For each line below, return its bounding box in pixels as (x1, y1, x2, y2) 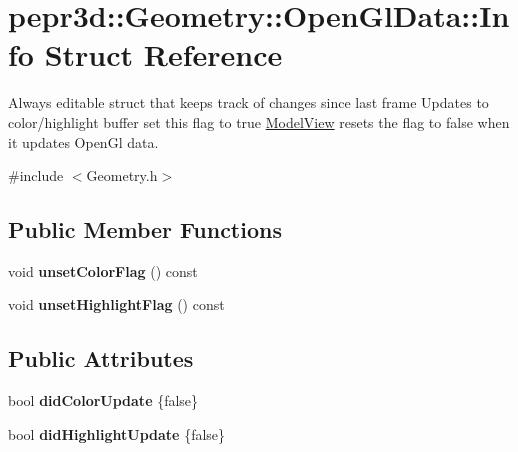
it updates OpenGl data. (8, 131, 159, 152)
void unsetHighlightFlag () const (8, 294, 225, 315)
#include (8, 165, 64, 186)
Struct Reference (44, 34, 283, 75)
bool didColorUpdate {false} (8, 390, 199, 411)
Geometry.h (86, 165, 158, 186)
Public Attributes (8, 343, 194, 374)
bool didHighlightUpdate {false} (8, 423, 226, 444)
